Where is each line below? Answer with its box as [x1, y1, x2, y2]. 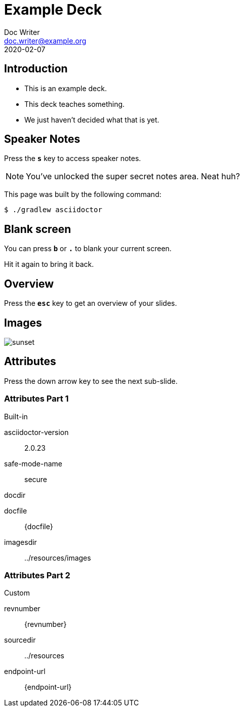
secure [24, 475, 48, 484]
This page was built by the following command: [4, 190, 161, 199]
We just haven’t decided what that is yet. [24, 115, 159, 124]
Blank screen [4, 222, 71, 235]
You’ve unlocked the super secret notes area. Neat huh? [26, 171, 240, 182]
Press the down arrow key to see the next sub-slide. [4, 376, 178, 385]
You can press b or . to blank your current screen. [4, 244, 172, 253]
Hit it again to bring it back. [4, 260, 94, 269]
